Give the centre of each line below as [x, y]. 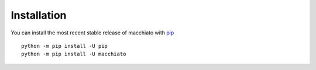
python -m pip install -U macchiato [74, 54]
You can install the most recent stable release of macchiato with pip [92, 33]
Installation [39, 15]
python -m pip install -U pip [65, 46]
